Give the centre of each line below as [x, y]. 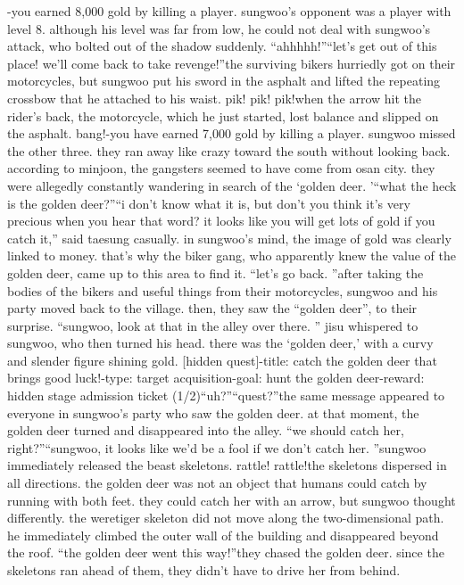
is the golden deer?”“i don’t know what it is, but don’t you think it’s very [209, 203]
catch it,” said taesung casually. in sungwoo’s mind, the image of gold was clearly [229, 238]
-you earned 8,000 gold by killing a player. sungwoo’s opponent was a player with [229, 11]
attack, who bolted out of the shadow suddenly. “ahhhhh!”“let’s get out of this [222, 46]
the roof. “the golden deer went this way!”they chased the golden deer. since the [226, 552]
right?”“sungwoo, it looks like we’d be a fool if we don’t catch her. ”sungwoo [217, 447]
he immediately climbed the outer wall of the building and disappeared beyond [223, 535]
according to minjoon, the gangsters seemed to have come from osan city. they [221, 168]
